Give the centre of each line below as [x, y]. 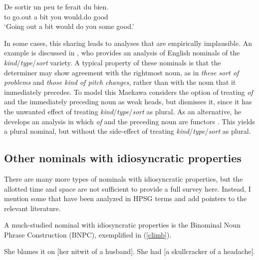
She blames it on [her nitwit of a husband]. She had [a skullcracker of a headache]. [130, 251]
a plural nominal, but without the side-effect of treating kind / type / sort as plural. [128, 131]
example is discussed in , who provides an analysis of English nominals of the [122, 53]
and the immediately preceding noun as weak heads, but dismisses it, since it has [128, 102]
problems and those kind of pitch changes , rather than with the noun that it [120, 82]
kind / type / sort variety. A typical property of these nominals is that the [113, 62]
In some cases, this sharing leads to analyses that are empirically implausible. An [128, 43]
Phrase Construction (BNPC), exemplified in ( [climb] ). [88, 234]
